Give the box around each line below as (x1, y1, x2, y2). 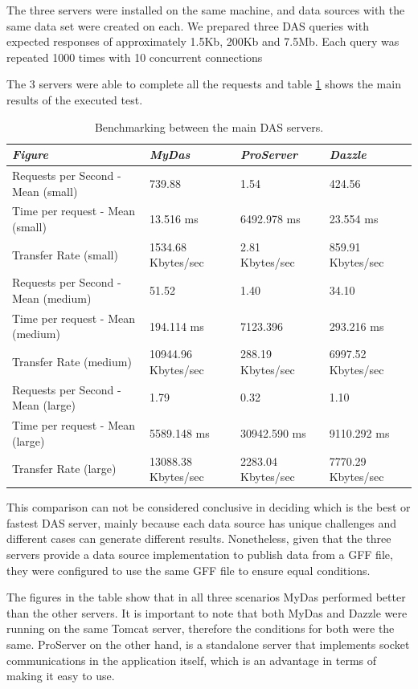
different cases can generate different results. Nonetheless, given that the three (6, 530, 391, 547)
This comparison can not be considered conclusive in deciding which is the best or (6, 499, 411, 516)
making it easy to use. (6, 667, 115, 684)
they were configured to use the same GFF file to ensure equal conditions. (6, 561, 371, 578)
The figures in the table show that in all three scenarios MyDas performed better (6, 589, 406, 605)
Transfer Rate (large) (12, 460, 117, 477)
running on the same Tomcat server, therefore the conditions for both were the (6, 620, 395, 637)
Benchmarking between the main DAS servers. (94, 118, 324, 135)
